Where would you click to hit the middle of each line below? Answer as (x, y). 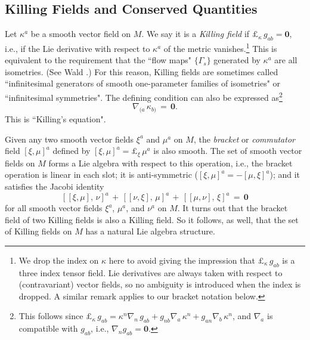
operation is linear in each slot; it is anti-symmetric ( (101, 174)
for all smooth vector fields (54, 208)
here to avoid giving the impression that (182, 260)
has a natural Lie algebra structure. (150, 231)
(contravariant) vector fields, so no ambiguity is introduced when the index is (160, 284)
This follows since (51, 316)
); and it (285, 174)
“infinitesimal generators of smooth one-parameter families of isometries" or (143, 83)
